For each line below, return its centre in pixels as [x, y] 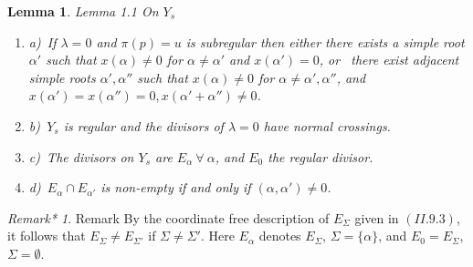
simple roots [62, 77]
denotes [280, 236]
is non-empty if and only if [176, 187]
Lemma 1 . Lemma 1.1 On [83, 11]
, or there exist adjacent [389, 60]
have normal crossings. [327, 125]
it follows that [47, 236]
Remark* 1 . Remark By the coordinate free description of [168, 217]
